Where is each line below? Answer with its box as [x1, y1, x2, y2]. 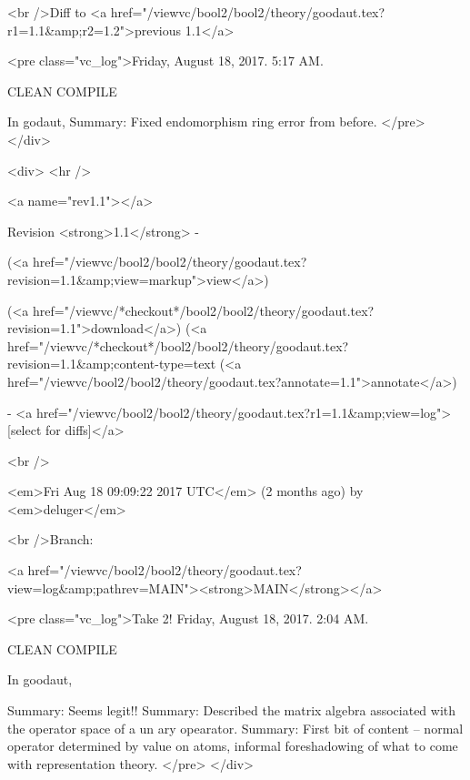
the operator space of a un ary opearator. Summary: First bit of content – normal [7, 718, 464, 737]
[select [7, 420, 42, 440]
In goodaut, [7, 670, 73, 689]
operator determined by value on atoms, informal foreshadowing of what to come [7, 736, 458, 755]
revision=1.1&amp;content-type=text [7, 354, 216, 373]
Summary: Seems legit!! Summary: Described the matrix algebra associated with [7, 701, 456, 720]
